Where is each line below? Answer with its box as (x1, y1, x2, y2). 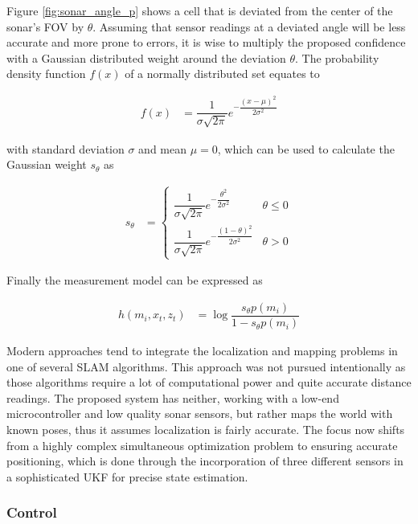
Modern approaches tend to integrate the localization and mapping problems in (6, 342, 398, 359)
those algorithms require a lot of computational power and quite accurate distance (6, 374, 412, 391)
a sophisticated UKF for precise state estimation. (6, 468, 248, 485)
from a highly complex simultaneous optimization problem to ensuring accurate (6, 436, 398, 453)
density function (6, 65, 86, 82)
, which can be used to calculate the (217, 140, 395, 157)
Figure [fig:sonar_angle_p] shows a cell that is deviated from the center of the (6, 2, 393, 18)
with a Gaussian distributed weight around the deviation (6, 49, 286, 66)
